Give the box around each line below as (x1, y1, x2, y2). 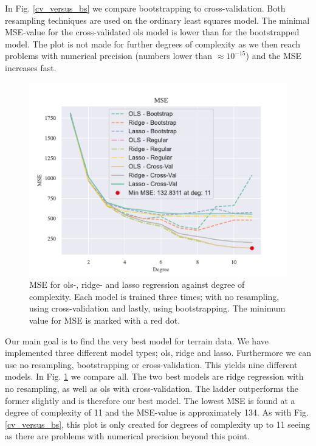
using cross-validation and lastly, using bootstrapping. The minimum (29, 302, 286, 315)
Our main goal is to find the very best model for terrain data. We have (5, 334, 269, 347)
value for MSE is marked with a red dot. (29, 313, 180, 326)
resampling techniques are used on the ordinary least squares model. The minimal (5, 13, 310, 26)
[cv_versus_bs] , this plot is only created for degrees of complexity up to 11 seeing (5, 417, 310, 430)
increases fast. (5, 61, 57, 74)
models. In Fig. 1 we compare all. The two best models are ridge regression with (5, 370, 304, 383)
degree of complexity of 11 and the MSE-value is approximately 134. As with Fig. (5, 406, 309, 419)
